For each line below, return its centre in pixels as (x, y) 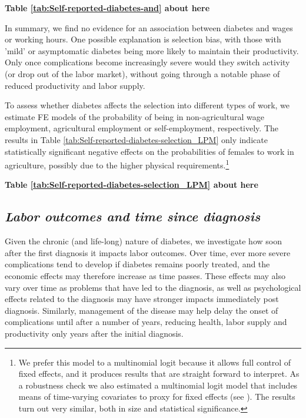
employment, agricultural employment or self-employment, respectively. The (142, 128)
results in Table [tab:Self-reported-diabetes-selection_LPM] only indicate (136, 139)
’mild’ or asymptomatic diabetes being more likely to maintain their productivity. (152, 50)
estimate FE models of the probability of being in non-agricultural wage (134, 116)
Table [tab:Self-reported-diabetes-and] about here (107, 8)
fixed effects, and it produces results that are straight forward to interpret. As (159, 374)
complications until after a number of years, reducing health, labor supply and (146, 322)
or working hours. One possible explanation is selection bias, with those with (143, 39)
